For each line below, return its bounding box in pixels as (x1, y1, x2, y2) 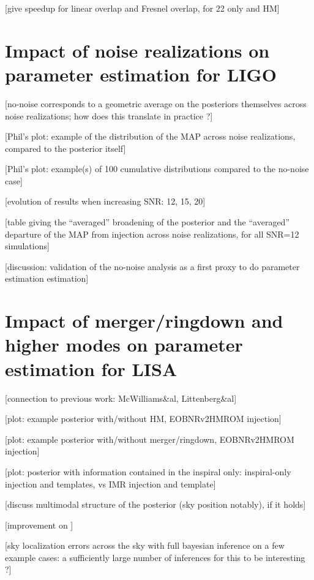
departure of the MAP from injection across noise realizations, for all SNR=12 (5, 227, 299, 240)
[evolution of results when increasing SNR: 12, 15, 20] (5, 195, 206, 208)
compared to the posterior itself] (5, 141, 126, 154)
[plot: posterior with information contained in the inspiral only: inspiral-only (5, 465, 291, 478)
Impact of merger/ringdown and (5, 308, 283, 333)
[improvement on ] (5, 518, 73, 531)
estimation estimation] (5, 272, 89, 285)
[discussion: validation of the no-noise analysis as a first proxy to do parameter (5, 260, 300, 273)
